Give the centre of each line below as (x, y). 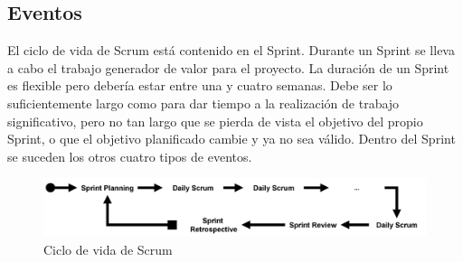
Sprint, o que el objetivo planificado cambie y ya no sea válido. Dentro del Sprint (231, 139)
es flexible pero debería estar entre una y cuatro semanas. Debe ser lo (200, 85)
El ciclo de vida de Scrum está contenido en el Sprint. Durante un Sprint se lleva (231, 50)
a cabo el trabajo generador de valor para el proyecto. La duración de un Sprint (228, 67)
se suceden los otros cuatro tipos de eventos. (130, 156)
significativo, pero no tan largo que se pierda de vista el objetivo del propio (215, 121)
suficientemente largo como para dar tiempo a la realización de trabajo (203, 103)
